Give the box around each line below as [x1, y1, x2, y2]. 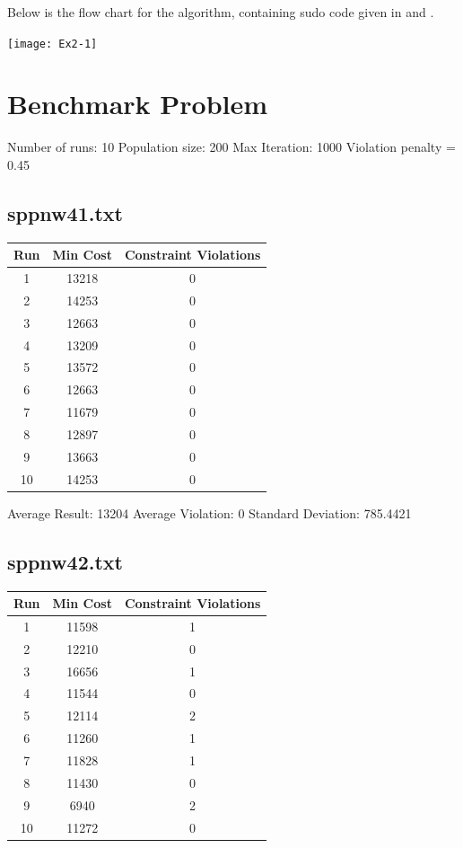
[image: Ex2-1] [7, 37, 98, 50]
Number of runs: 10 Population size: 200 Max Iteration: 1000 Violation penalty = [7, 137, 456, 156]
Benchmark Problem [7, 85, 268, 122]
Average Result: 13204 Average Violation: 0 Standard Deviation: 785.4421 [7, 503, 412, 522]
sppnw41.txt [7, 199, 123, 226]
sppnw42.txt [7, 547, 123, 575]
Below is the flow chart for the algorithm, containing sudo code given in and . [7, 3, 434, 21]
